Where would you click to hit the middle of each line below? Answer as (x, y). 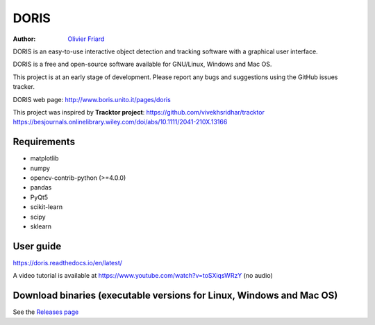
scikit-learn (46, 207)
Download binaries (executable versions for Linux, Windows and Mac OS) (175, 295)
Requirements (44, 142)
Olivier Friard (86, 39)
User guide (37, 246)
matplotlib (44, 158)
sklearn (41, 226)
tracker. (24, 87)
